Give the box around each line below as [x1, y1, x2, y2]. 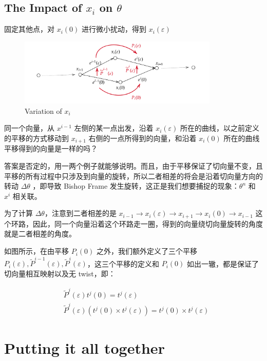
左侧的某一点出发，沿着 [74, 123, 154, 133]
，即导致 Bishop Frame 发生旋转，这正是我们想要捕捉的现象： [32, 180, 239, 191]
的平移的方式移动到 [4, 132, 69, 143]
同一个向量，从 [4, 123, 54, 133]
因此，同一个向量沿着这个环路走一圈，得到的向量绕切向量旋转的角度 [32, 218, 263, 229]
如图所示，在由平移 [4, 246, 69, 256]
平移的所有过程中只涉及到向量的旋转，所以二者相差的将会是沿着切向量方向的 [4, 170, 263, 181]
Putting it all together [4, 337, 165, 358]
